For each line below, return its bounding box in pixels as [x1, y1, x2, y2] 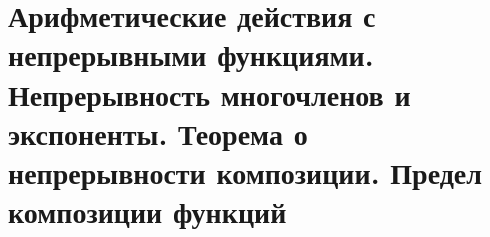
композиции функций [8, 191, 287, 232]
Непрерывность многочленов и [8, 73, 411, 114]
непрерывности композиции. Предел [8, 151, 483, 192]
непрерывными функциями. [8, 34, 374, 75]
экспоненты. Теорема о [8, 112, 308, 153]
